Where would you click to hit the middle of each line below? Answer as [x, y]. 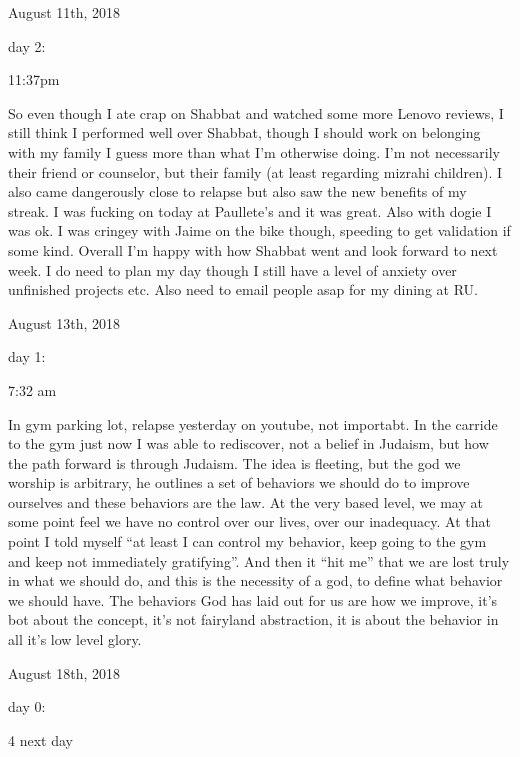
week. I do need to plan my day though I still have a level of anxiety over [232, 269]
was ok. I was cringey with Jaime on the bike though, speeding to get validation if [259, 230]
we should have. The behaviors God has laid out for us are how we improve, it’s [253, 599]
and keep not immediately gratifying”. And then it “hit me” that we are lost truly [259, 560]
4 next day [40, 739]
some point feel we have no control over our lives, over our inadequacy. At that [249, 521]
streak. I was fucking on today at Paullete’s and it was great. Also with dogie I [250, 210]
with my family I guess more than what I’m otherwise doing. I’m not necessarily [254, 151]
